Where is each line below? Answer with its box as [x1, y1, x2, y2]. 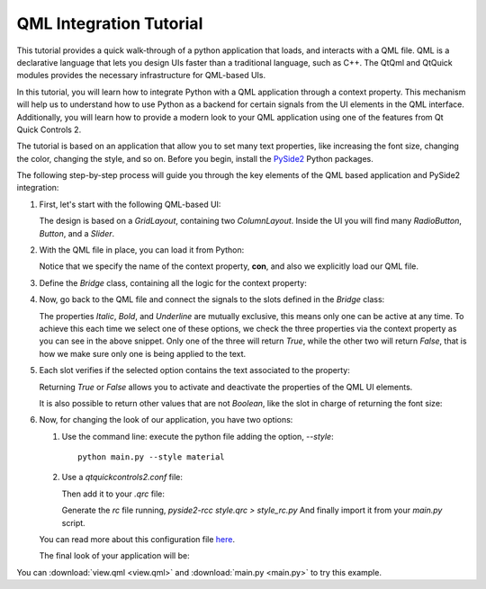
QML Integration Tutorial [16, 13, 203, 33]
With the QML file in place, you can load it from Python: [39, 245, 245, 255]
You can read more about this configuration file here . [39, 534, 236, 545]
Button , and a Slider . [39, 228, 115, 238]
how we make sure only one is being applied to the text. [39, 348, 247, 359]
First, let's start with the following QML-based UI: [39, 199, 221, 210]
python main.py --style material [77, 452, 225, 462]
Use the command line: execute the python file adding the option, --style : [61, 431, 334, 442]
